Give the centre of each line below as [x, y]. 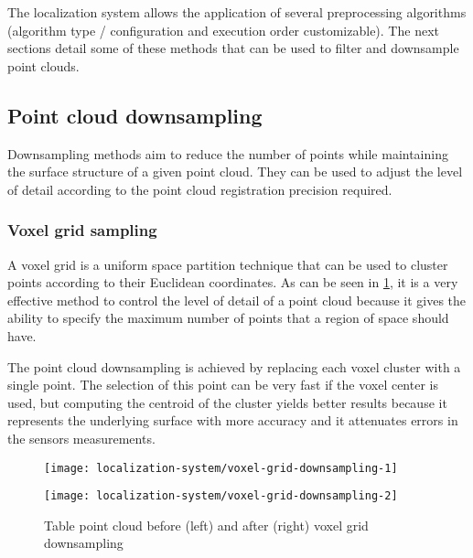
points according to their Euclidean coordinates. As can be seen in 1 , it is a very [233, 282]
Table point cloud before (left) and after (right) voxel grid [206, 525]
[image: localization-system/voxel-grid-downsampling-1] [221, 468]
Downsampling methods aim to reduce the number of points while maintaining [228, 153]
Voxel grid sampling [82, 230]
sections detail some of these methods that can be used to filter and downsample [233, 48]
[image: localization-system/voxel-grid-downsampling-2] [221, 496]
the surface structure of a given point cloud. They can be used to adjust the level [235, 172]
